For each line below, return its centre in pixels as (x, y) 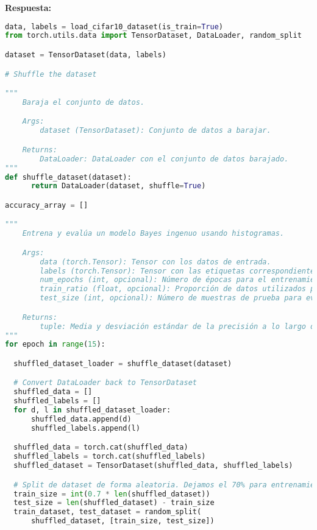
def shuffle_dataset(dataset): (68, 177)
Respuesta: (28, 7)
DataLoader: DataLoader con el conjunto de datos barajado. (164, 159)
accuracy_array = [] (47, 205)
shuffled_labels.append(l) (85, 428)
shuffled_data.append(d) (81, 419)
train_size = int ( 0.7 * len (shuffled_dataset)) (112, 494)
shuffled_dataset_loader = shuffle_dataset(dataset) (123, 363)
